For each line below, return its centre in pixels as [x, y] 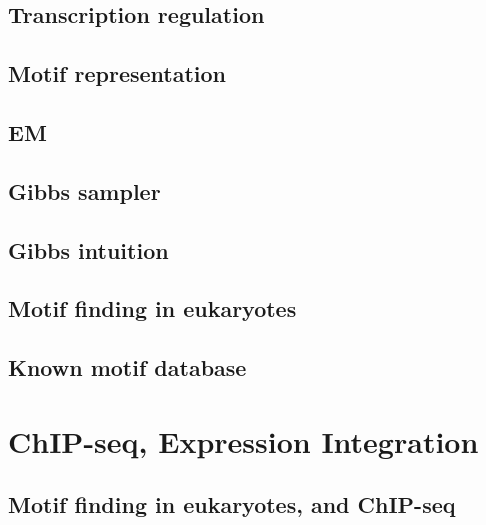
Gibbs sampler [84, 190]
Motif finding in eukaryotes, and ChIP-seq [232, 504]
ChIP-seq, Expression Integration [243, 440]
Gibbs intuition [88, 249]
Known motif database [127, 367]
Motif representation [117, 73]
